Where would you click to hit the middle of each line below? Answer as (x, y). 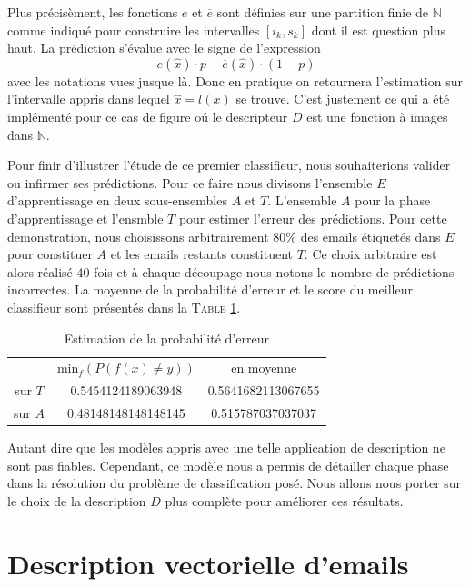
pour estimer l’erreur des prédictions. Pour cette (313, 218)
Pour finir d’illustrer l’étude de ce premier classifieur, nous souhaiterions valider (229, 165)
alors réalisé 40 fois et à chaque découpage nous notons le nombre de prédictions (231, 271)
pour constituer (50, 254)
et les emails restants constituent (201, 254)
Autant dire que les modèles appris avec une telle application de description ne (226, 448)
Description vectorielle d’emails (208, 563)
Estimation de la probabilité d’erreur (166, 338)
